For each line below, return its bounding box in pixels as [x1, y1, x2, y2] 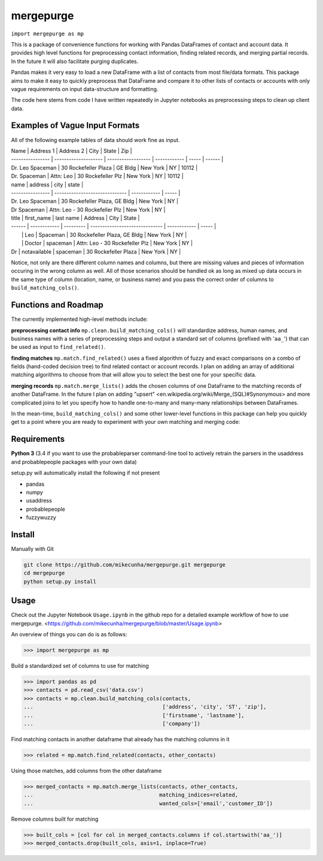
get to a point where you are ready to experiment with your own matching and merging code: [11, 419, 240, 426]
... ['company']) [23, 720, 200, 727]
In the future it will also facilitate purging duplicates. [11, 58, 139, 65]
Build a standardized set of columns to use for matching [11, 662, 149, 669]
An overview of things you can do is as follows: [11, 631, 127, 638]
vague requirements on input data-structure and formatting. [11, 85, 159, 92]
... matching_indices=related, [23, 791, 239, 799]
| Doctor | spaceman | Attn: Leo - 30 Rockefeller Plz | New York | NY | [22, 240, 193, 247]
